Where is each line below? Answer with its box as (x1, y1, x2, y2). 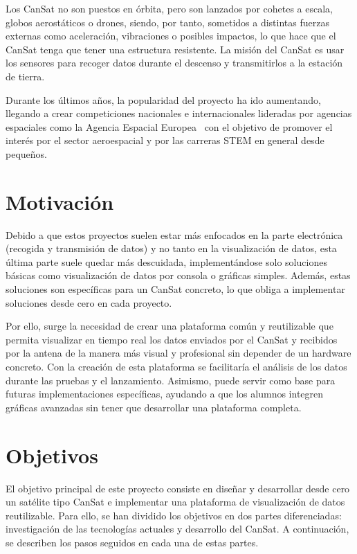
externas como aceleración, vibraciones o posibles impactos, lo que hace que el (6, 28, 336, 43)
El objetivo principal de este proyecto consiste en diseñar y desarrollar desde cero (6, 481, 350, 495)
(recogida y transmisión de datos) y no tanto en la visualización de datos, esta (6, 241, 337, 256)
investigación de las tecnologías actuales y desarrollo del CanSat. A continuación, (6, 521, 349, 536)
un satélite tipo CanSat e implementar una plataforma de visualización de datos (6, 494, 345, 509)
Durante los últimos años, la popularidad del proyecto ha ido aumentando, (6, 92, 321, 107)
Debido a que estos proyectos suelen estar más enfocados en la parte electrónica (6, 227, 343, 242)
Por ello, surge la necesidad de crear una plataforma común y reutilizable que (6, 319, 333, 333)
